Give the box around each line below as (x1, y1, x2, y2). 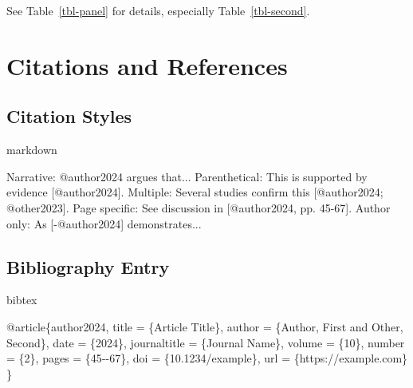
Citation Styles (6, 104, 132, 129)
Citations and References (6, 49, 288, 81)
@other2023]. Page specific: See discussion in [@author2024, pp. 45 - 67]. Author (6, 199, 391, 216)
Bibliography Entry (6, 254, 170, 279)
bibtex (6, 291, 37, 308)
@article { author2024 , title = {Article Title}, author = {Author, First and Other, (6, 318, 403, 335)
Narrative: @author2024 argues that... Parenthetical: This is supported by (6, 168, 368, 184)
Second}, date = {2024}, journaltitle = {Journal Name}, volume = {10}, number (6, 334, 405, 350)
